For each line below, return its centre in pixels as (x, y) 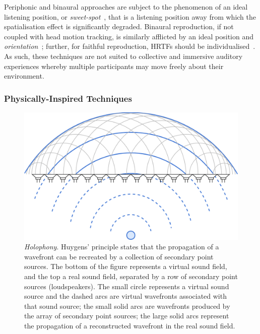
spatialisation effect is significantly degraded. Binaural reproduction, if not (119, 26)
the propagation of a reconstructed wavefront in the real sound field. (130, 325)
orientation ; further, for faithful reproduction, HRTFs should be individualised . (130, 46)
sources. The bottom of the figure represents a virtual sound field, (126, 266)
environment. (24, 76)
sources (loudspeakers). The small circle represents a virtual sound (127, 286)
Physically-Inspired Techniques (68, 98)
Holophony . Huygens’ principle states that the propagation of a (122, 247)
